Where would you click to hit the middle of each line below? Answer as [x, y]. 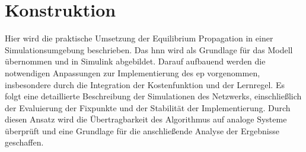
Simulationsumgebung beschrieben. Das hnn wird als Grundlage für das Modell [149, 49]
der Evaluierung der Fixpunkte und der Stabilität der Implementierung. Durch [148, 107]
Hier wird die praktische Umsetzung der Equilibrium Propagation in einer [139, 38]
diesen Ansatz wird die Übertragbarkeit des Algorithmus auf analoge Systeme [146, 119]
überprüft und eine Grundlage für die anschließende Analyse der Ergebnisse [142, 130]
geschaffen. [24, 142]
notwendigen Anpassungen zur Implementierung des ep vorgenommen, [133, 72]
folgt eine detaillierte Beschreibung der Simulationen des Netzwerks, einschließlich [153, 96]
